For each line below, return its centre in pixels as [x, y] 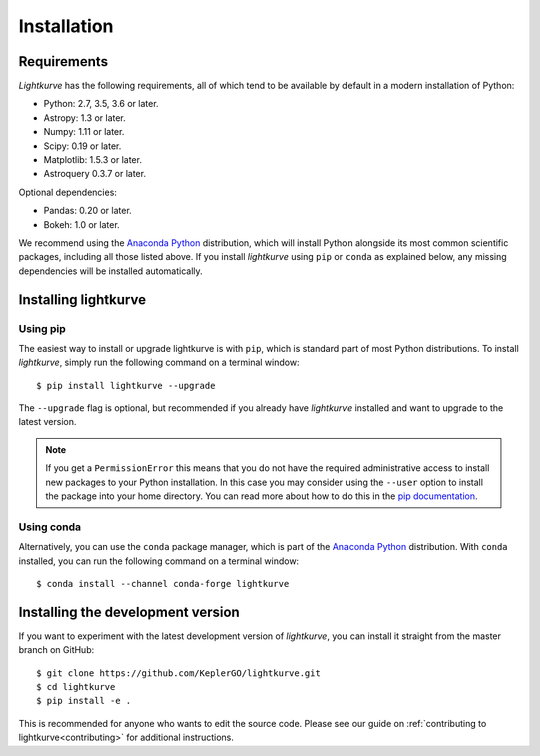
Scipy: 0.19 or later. [82, 146]
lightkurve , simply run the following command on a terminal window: [159, 362]
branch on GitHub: [56, 650]
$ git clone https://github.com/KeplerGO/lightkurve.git [179, 673]
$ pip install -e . [84, 701]
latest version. [47, 422]
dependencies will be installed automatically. [111, 271]
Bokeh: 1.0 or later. [81, 224]
